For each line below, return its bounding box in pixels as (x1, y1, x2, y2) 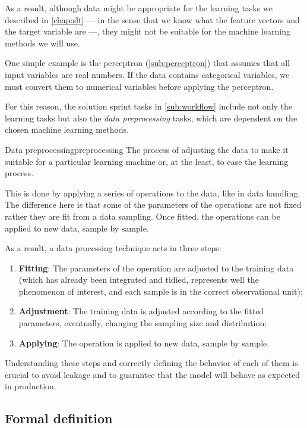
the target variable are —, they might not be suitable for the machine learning (5, 25, 290, 38)
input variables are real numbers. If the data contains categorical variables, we (5, 68, 290, 80)
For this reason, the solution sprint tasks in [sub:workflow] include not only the (5, 100, 292, 113)
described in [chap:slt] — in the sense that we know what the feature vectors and (5, 13, 300, 26)
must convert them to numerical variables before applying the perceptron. (5, 80, 274, 92)
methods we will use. (5, 36, 80, 49)
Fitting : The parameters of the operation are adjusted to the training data (18, 261, 294, 274)
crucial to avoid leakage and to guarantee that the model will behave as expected (5, 368, 300, 380)
